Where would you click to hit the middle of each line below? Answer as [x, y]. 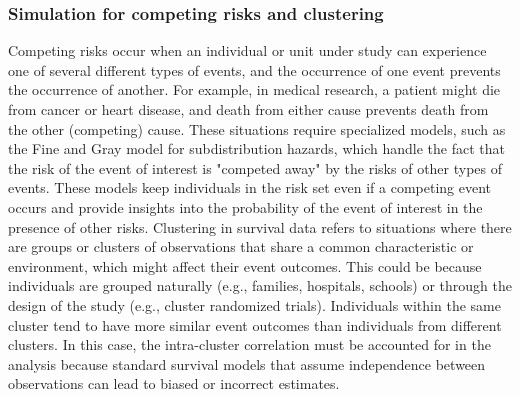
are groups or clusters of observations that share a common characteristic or [241, 246]
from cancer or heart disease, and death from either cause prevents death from [248, 109]
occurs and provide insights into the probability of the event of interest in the [245, 206]
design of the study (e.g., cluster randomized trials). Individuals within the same [254, 304]
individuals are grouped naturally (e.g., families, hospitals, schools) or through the [260, 285]
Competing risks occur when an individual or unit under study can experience [247, 50]
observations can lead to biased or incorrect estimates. [174, 383]
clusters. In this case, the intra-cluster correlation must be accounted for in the [249, 344]
